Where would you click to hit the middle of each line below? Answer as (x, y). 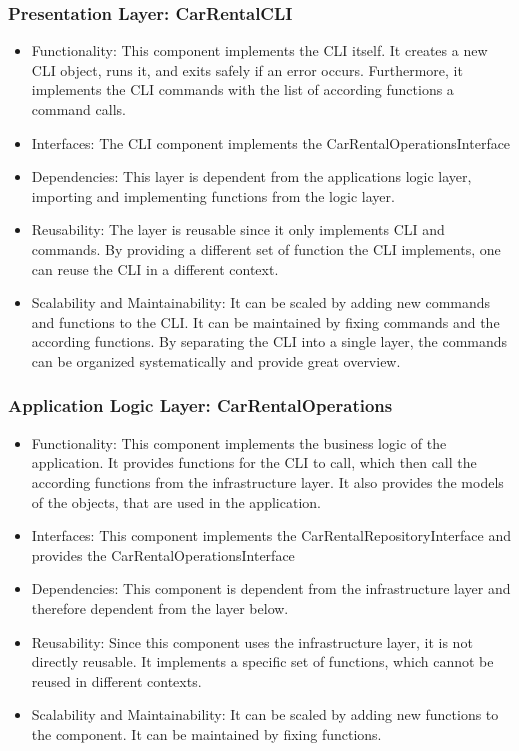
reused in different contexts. (116, 680)
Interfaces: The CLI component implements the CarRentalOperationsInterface (271, 142)
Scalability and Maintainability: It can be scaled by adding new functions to (265, 714)
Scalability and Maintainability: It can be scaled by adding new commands (261, 302)
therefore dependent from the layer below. (160, 607)
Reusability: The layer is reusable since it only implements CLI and (238, 229)
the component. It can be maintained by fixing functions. (206, 733)
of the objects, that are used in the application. (176, 501)
